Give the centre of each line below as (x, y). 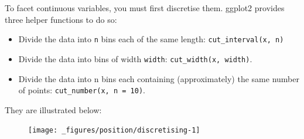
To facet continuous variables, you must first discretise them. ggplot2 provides (145, 8)
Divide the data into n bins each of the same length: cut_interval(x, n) (151, 39)
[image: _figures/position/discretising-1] (114, 130)
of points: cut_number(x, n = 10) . (82, 90)
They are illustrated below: (53, 109)
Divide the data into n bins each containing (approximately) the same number (159, 78)
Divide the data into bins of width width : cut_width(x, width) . (135, 58)
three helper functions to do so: (61, 19)
